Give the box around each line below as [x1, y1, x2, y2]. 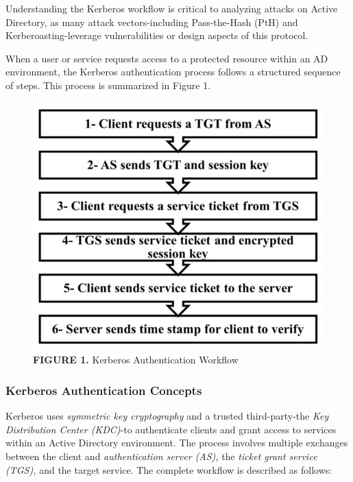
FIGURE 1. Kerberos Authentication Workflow [33, 352, 239, 367]
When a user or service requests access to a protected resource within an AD [5, 51, 328, 65]
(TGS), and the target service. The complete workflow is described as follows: [5, 462, 332, 477]
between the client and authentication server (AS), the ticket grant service [5, 449, 317, 463]
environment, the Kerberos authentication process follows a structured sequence [5, 64, 341, 79]
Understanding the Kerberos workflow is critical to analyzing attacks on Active [5, 1, 338, 15]
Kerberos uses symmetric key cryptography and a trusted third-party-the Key [5, 409, 329, 423]
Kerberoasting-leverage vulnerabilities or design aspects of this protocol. [5, 28, 308, 43]
